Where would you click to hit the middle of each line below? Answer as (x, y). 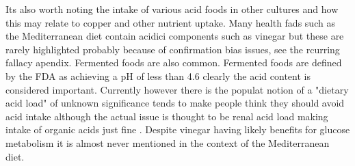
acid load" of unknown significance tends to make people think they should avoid (175, 103)
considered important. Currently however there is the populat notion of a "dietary (177, 89)
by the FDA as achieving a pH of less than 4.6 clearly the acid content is (158, 75)
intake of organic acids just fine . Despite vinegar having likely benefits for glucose (178, 129)
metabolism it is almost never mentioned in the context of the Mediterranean (168, 142)
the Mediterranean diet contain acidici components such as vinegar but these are (175, 36)
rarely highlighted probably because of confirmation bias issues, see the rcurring (173, 49)
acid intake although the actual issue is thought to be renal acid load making (167, 116)
